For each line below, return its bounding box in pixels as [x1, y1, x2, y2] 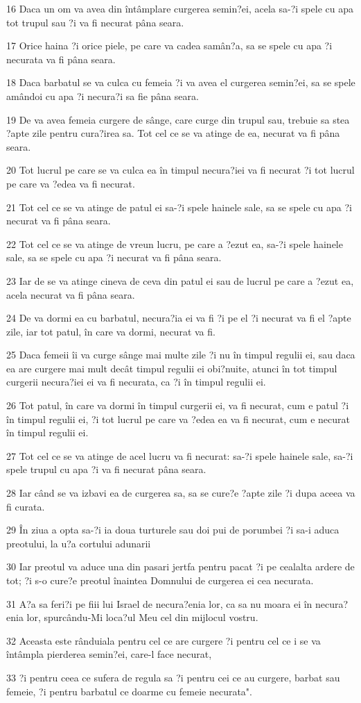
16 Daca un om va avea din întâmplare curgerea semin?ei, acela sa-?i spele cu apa [6, 1, 353, 15]
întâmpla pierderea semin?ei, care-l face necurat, [6, 647, 212, 661]
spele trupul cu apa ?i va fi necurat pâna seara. [6, 462, 206, 477]
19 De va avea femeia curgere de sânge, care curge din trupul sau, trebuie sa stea [6, 112, 350, 126]
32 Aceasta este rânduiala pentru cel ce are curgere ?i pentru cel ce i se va [6, 633, 321, 647]
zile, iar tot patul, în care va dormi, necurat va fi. [6, 324, 215, 338]
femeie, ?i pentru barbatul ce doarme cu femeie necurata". [6, 684, 252, 698]
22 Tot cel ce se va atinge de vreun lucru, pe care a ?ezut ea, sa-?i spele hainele [6, 236, 343, 251]
